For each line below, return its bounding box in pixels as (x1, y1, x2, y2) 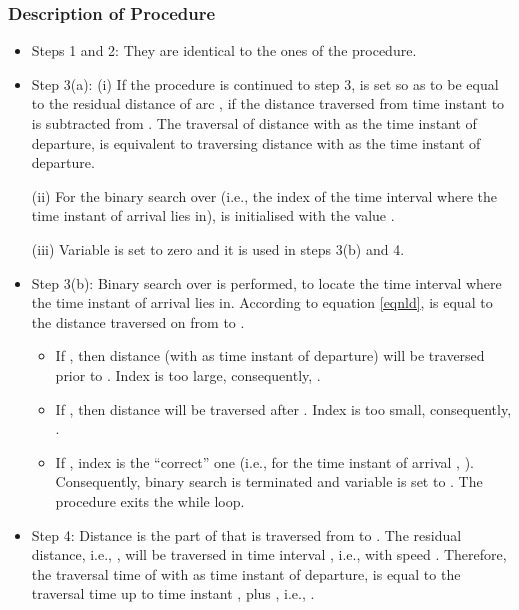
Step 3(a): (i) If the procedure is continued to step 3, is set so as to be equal (31, 73, 499, 94)
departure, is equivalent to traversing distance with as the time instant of (31, 132, 481, 153)
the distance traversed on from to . (31, 311, 245, 332)
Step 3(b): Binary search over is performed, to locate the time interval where (31, 272, 502, 293)
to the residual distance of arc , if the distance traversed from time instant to (31, 93, 505, 114)
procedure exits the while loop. (55, 490, 245, 511)
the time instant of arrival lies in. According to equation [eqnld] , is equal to (31, 292, 493, 313)
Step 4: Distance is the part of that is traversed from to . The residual (31, 524, 462, 545)
